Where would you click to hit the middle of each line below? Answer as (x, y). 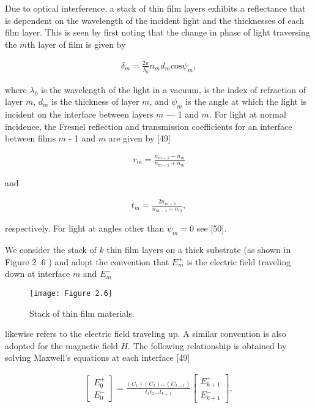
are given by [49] (139, 138)
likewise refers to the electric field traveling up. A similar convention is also (146, 334)
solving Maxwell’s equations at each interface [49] (98, 357)
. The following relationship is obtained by (207, 345)
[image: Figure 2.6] (71, 294)
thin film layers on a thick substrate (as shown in (199, 250)
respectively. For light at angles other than (85, 228)
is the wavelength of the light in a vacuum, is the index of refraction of (174, 89)
